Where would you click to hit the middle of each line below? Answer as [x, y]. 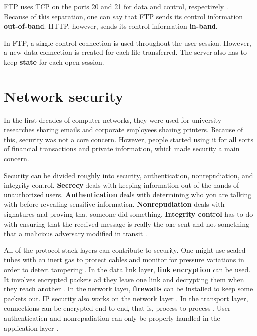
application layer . [31, 327]
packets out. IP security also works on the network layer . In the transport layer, [126, 298]
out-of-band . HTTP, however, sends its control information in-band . [111, 26]
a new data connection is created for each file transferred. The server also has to [125, 52]
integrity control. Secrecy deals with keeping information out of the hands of [122, 185]
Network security [64, 96]
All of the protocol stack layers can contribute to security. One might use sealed [125, 250]
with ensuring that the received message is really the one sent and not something [127, 223]
